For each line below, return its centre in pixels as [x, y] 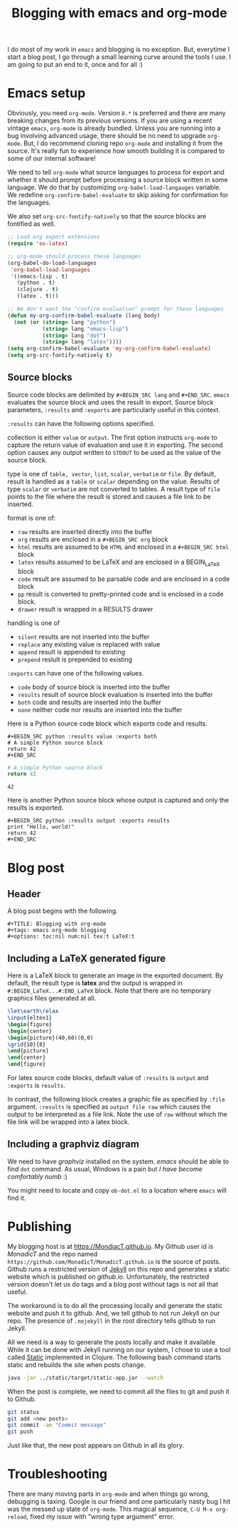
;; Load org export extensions [54, 237]
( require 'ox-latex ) [38, 244]
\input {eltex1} [30, 1018]
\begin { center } [30, 1031]
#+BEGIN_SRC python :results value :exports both [82, 736]
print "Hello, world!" [41, 827]
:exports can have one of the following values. [76, 673]
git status [23, 1412]
